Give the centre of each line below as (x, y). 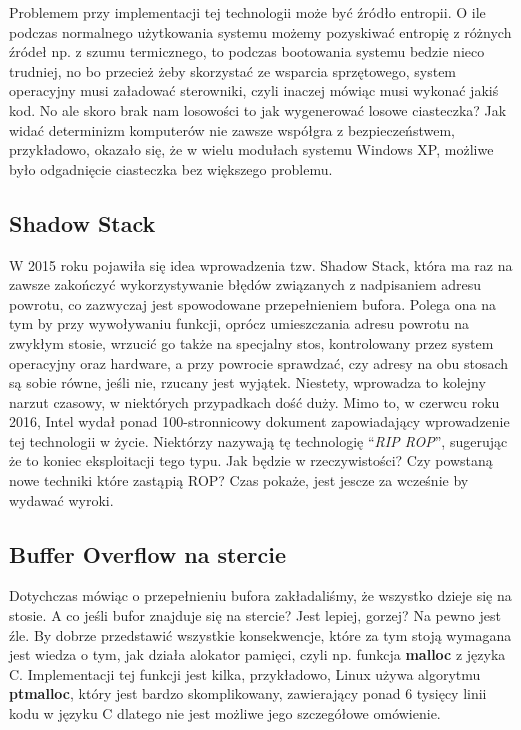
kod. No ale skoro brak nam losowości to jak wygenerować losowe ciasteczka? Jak (258, 109)
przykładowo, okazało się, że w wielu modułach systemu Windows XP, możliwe (251, 149)
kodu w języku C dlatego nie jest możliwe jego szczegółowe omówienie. (225, 713)
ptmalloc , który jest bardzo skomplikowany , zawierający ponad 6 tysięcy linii (248, 693)
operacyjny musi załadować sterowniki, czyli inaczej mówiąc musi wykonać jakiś (254, 90)
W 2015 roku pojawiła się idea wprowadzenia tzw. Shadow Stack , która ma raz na (261, 264)
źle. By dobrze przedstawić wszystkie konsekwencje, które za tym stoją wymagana (260, 634)
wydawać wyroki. (61, 499)
